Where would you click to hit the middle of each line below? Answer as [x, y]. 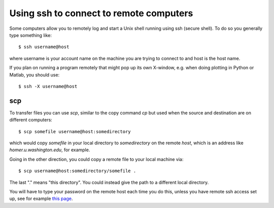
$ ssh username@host [44, 47]
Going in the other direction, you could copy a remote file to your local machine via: [96, 159]
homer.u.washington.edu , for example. [50, 150]
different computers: [31, 120]
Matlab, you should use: [35, 75]
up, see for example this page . [41, 199]
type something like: [30, 35]
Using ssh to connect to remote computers [101, 13]
